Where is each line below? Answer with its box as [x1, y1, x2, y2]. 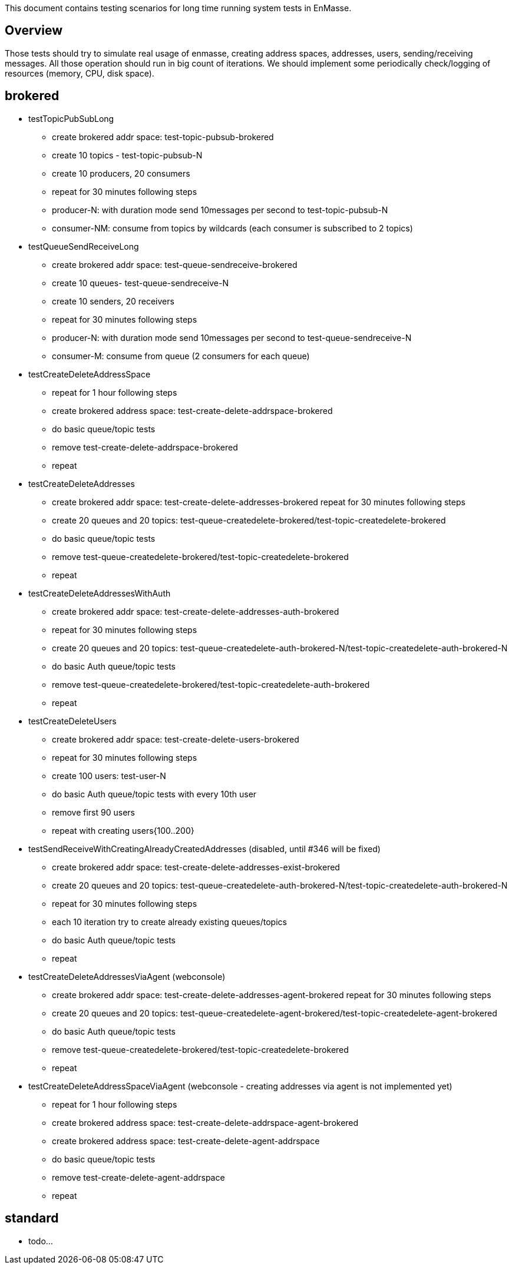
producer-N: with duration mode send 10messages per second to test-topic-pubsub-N [52, 204, 388, 215]
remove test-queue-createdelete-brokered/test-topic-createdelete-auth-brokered [52, 679, 370, 690]
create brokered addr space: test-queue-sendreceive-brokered [52, 259, 298, 270]
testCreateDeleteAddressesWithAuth [28, 588, 171, 598]
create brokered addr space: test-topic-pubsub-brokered [52, 131, 274, 142]
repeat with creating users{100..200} [52, 825, 194, 836]
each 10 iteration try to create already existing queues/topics [52, 916, 287, 927]
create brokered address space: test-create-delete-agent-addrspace [52, 1135, 320, 1146]
